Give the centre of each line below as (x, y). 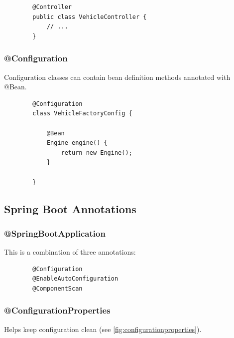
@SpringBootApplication (55, 233)
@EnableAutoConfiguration (75, 279)
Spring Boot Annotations (70, 208)
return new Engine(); (97, 153)
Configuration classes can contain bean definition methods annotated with (117, 77)
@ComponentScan (58, 288)
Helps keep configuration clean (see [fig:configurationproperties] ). (103, 329)
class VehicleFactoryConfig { (82, 114)
